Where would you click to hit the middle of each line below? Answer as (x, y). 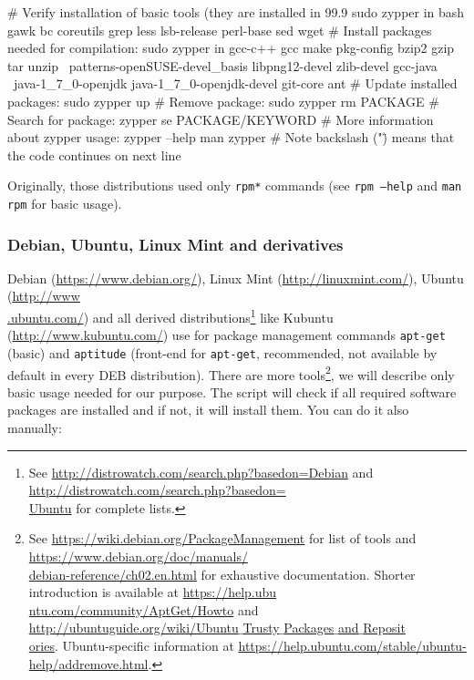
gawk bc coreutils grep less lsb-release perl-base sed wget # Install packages (220, 30)
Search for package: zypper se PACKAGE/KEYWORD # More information (221, 119)
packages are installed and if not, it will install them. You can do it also (208, 410)
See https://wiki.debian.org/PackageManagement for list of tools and (222, 538)
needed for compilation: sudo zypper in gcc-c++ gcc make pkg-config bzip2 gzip (231, 48)
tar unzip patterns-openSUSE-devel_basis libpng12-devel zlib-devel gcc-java (222, 65)
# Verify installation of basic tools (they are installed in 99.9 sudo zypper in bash (236, 12)
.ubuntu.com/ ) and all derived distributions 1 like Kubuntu (170, 316)
